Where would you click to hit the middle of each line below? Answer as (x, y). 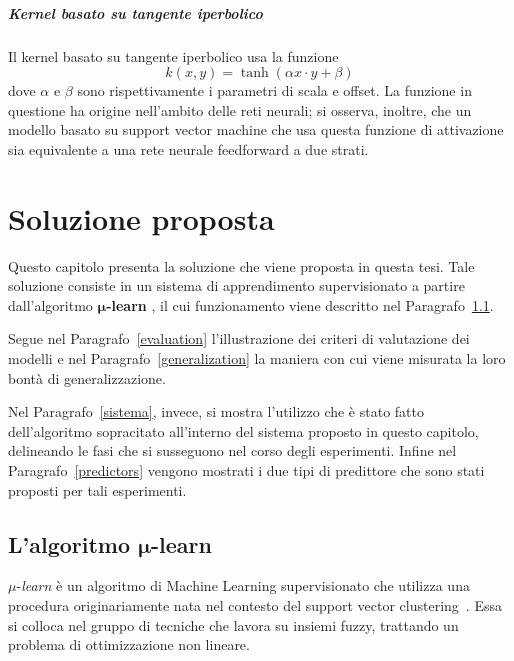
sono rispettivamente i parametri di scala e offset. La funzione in (274, 90)
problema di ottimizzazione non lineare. (129, 644)
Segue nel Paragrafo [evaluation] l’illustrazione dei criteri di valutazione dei (239, 338)
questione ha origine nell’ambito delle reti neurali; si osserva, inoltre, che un (240, 109)
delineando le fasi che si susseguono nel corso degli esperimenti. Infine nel (232, 450)
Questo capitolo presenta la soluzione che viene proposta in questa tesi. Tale (241, 265)
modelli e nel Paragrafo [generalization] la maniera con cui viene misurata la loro (257, 358)
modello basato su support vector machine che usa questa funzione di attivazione (256, 129)
